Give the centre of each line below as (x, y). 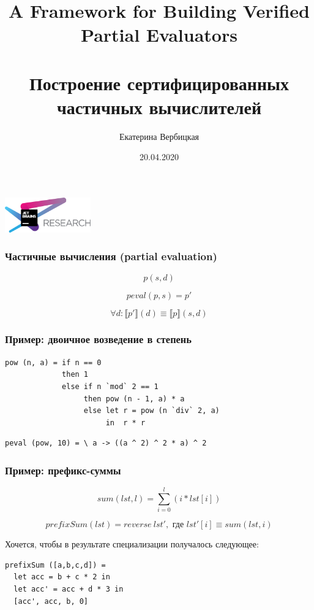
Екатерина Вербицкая (159, 136)
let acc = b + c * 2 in (62, 577)
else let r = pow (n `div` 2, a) (151, 411)
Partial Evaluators (159, 35)
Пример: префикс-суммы (63, 470)
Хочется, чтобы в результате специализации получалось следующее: (132, 544)
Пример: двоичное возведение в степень (98, 339)
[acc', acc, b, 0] (51, 601)
